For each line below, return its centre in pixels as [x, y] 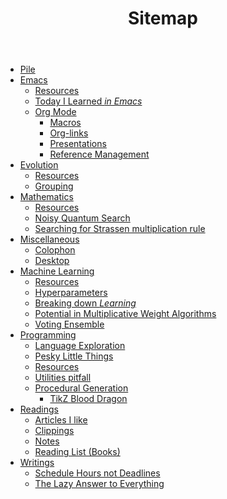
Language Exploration [80, 346]
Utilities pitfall [63, 378]
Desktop [52, 261]
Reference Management [99, 154]
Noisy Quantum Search [82, 218]
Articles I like [61, 420]
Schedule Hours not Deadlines [97, 473]
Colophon [55, 250]
